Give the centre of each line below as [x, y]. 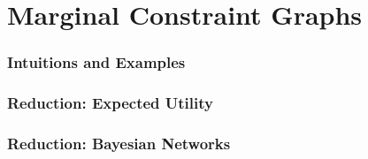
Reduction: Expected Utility [110, 103]
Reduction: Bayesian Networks [119, 143]
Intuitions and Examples [96, 62]
